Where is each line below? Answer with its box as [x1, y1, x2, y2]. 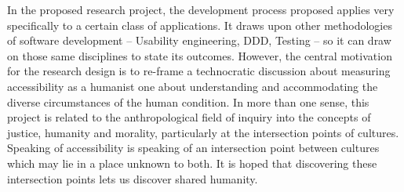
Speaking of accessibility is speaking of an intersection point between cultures [7, 139, 380, 156]
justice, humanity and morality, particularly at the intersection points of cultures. [7, 124, 399, 140]
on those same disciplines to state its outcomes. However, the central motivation [7, 47, 392, 63]
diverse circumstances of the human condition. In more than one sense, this [7, 93, 369, 110]
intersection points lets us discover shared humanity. [7, 170, 258, 187]
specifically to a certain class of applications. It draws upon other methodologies [7, 16, 392, 33]
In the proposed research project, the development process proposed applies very [7, 2, 395, 17]
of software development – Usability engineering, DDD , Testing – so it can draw [7, 32, 391, 49]
